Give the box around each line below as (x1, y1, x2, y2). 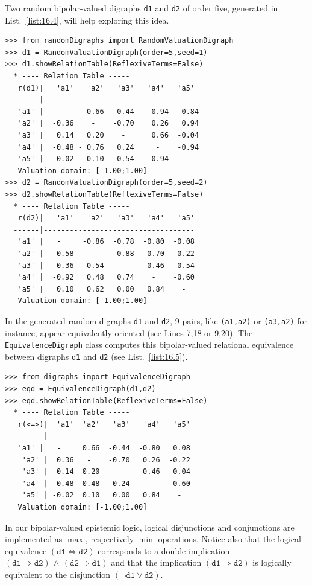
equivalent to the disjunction (5, 567, 111, 580)
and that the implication (111, 556, 202, 569)
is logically (252, 556, 292, 569)
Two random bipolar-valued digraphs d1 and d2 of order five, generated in (5, 2, 278, 14)
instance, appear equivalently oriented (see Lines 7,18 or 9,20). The (5, 326, 253, 339)
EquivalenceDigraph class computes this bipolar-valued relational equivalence (5, 338, 294, 351)
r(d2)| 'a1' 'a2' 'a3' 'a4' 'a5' (17, 214, 195, 223)
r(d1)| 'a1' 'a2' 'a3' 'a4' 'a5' (17, 83, 195, 92)
